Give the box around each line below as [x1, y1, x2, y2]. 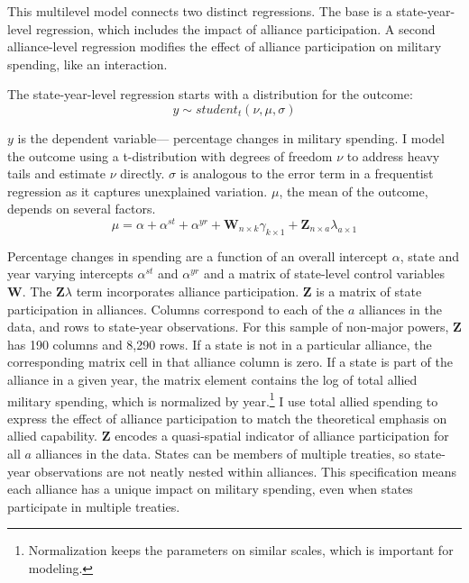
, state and [400, 246, 460, 265]
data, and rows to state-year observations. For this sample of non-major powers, [7, 317, 449, 336]
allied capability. [7, 426, 97, 445]
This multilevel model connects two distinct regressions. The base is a [7, 2, 392, 20]
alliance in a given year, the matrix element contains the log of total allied [7, 369, 418, 388]
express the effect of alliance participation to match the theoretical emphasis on [7, 408, 447, 427]
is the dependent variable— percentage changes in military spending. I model [17, 128, 445, 147]
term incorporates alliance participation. [76, 282, 299, 300]
